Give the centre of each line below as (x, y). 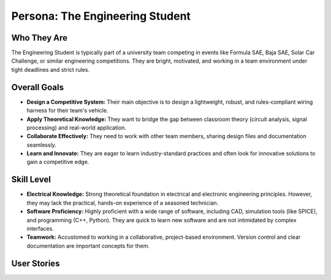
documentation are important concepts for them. (88, 246)
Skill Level (31, 180)
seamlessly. (41, 145)
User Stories (36, 263)
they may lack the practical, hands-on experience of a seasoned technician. (123, 203)
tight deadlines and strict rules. (51, 69)
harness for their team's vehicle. (67, 111)
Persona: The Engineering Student (101, 16)
